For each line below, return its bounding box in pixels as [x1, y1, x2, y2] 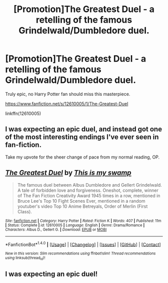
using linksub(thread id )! [5, 255, 45, 261]
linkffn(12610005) [5, 110, 41, 116]
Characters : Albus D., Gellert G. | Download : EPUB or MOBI [5, 227, 107, 232]
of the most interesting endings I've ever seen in [5, 133, 159, 141]
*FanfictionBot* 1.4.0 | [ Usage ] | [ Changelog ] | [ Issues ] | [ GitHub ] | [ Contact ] [5, 240, 161, 247]
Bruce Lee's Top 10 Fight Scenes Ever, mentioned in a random [17, 198, 145, 204]
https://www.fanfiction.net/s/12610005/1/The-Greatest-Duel [5, 100, 128, 106]
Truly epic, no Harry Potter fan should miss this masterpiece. [5, 91, 130, 97]
